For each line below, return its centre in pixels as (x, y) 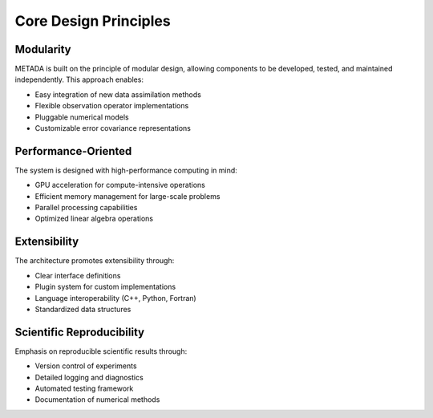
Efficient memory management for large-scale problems (127, 196)
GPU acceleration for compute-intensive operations (120, 185)
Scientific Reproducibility (79, 332)
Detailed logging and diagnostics (89, 377)
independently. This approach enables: (79, 79)
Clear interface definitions (78, 275)
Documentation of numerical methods (97, 400)
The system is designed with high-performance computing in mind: (126, 170)
